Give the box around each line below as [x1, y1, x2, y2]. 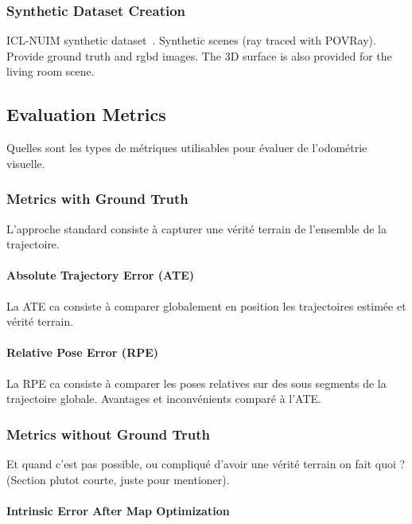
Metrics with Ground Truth [6, 189, 189, 209]
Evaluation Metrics [6, 102, 166, 127]
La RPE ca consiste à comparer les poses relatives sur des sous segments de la [6, 374, 387, 391]
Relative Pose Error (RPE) [6, 344, 159, 361]
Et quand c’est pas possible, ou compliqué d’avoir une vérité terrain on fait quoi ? [6, 455, 406, 471]
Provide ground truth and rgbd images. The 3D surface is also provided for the [6, 47, 392, 64]
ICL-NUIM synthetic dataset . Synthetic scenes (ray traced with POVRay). [6, 32, 376, 49]
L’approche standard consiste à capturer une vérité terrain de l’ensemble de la [6, 220, 387, 237]
